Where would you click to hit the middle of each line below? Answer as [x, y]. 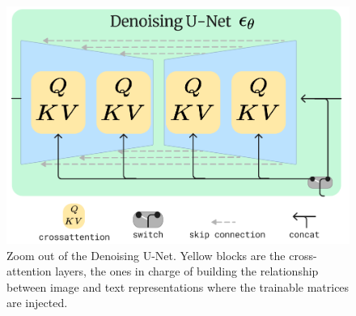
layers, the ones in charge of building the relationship [187, 271]
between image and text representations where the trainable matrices [178, 286]
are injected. [37, 303]
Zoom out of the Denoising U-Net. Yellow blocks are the [146, 255]
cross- [303, 255]
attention [29, 271]
